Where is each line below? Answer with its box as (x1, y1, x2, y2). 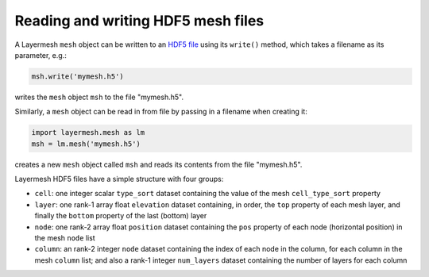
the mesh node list (34, 233, 95, 242)
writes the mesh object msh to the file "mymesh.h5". (14, 92, 184, 102)
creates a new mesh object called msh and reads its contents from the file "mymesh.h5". (14, 160, 303, 169)
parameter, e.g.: (14, 50, 67, 60)
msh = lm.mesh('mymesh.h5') (31, 139, 141, 148)
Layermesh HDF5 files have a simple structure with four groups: (14, 175, 224, 184)
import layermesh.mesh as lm (31, 128, 145, 137)
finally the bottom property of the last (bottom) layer (34, 211, 207, 221)
